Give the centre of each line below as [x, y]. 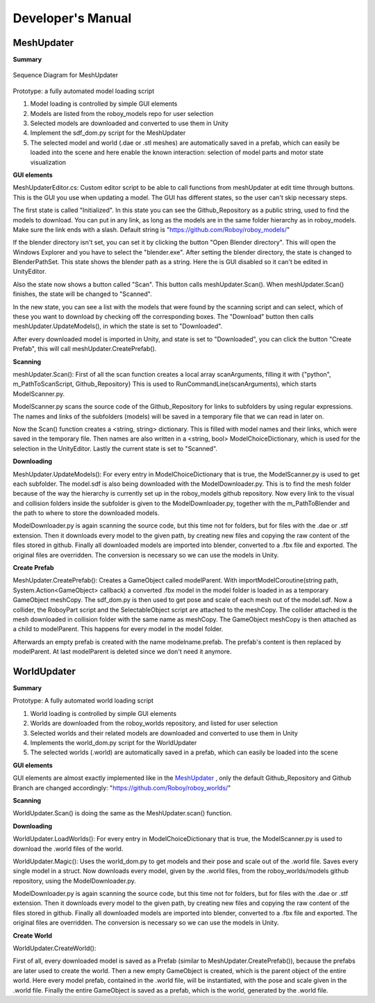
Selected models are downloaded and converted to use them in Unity [130, 123]
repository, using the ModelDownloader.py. [74, 881]
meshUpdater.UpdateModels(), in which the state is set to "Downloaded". [118, 326]
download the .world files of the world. [68, 849]
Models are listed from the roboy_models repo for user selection [122, 113]
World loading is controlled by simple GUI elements [103, 713]
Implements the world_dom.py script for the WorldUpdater [114, 743]
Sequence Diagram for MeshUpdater [65, 75]
